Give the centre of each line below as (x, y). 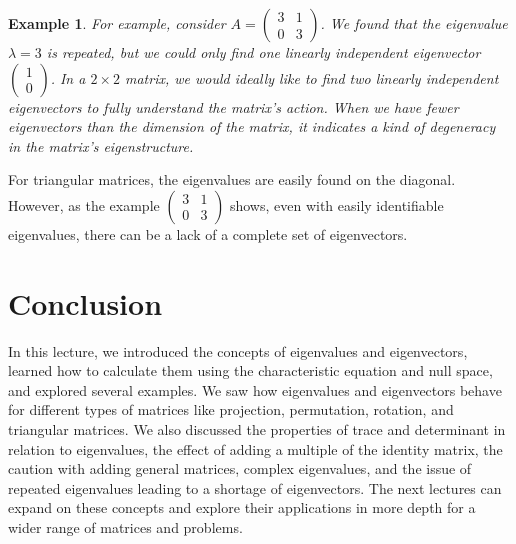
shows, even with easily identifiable (336, 204)
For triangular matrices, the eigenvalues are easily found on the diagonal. (232, 179)
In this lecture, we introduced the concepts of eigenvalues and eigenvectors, (238, 350)
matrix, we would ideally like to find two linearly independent (311, 77)
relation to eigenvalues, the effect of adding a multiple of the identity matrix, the (255, 448)
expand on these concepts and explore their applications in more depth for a (242, 507)
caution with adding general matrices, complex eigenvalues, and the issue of (240, 468)
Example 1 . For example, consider (117, 23)
